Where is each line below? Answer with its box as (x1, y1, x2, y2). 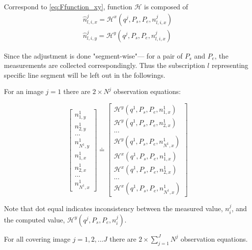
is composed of (144, 1, 188, 11)
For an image (4, 86, 44, 96)
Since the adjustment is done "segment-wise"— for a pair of (4, 50, 183, 61)
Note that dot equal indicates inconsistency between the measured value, (4, 203, 223, 214)
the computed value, (4, 214, 65, 224)
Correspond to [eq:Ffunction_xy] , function (4, 1, 132, 11)
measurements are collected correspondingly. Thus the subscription (4, 60, 205, 70)
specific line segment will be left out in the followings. (4, 69, 166, 80)
